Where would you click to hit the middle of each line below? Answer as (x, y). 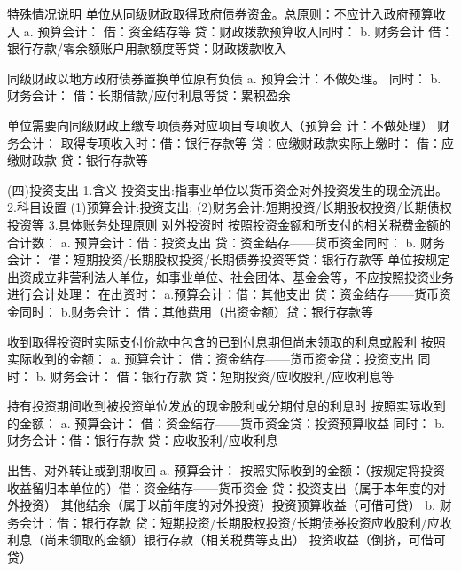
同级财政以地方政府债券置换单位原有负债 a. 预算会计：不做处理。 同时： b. (224, 78)
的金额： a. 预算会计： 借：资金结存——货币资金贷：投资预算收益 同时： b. (226, 422)
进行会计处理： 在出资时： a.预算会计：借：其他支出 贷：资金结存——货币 (223, 294)
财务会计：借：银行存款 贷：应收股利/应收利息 (143, 440)
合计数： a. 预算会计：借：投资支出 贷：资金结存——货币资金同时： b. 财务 (226, 242)
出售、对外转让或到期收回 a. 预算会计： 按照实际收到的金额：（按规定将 (214, 470)
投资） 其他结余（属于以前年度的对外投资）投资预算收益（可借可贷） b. (227, 505)
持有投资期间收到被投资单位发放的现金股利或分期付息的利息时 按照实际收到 (227, 406)
